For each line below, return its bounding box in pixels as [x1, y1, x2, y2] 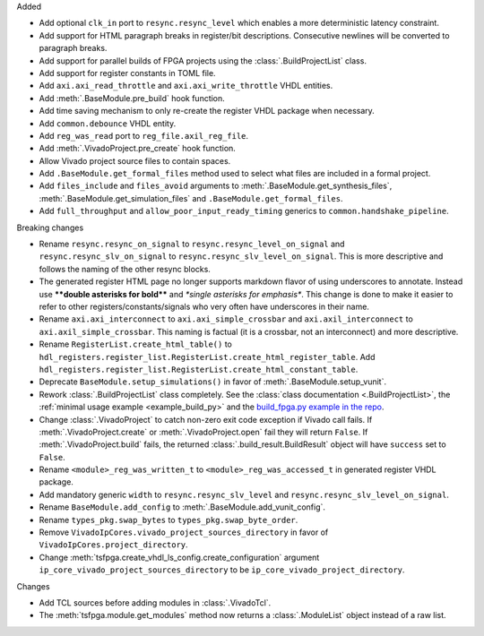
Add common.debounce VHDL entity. [39, 117, 177, 129]
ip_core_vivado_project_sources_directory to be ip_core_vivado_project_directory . [39, 564, 405, 575]
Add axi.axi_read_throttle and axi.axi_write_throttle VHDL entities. [39, 81, 333, 91]
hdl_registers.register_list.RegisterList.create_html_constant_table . [39, 364, 359, 374]
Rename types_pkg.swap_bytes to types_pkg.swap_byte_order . [39, 514, 298, 525]
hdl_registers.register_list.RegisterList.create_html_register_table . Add [39, 351, 376, 362]
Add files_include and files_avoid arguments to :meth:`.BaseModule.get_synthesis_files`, [39, 180, 393, 192]
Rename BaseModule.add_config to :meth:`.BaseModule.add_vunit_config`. [39, 502, 326, 512]
